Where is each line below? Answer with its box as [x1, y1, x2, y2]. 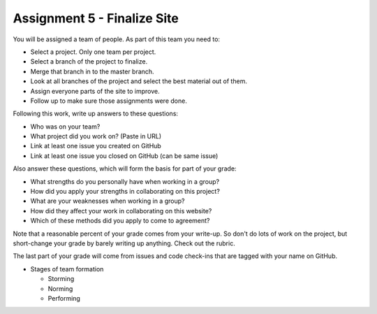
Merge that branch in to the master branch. [30, 67, 154, 76]
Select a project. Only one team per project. [30, 48, 156, 56]
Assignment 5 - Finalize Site [13, 10, 179, 26]
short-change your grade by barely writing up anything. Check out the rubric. [13, 238, 235, 248]
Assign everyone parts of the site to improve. [30, 87, 160, 95]
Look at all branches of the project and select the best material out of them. [30, 77, 248, 85]
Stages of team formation [30, 264, 104, 273]
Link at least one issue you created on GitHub [30, 142, 162, 150]
